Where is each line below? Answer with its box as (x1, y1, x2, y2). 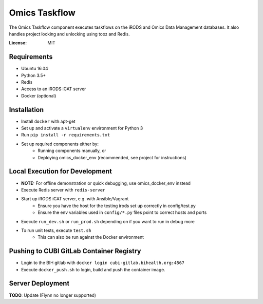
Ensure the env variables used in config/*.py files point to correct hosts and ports (38, 209, 207, 215)
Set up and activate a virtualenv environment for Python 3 (21, 125, 143, 131)
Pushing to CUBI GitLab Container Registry (9, 247, 141, 255)
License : (9, 40, 27, 46)
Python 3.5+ (21, 72, 46, 78)
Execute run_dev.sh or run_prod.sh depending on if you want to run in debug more (21, 218, 195, 224)
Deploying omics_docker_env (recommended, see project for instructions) (38, 154, 187, 160)
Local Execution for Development (9, 167, 112, 175)
